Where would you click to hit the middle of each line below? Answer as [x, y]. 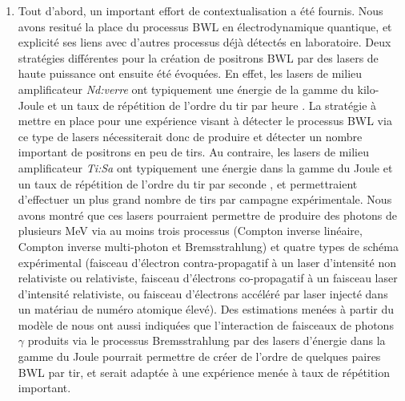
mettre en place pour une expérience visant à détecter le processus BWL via [205, 121]
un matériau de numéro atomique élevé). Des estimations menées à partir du [206, 309]
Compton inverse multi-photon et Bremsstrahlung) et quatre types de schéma [208, 246]
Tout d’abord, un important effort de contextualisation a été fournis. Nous [200, 10]
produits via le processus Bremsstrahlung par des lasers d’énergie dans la [207, 340]
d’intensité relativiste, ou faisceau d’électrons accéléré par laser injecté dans [203, 293]
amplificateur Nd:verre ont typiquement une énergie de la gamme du [186, 89]
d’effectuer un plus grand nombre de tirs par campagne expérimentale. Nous [205, 199]
